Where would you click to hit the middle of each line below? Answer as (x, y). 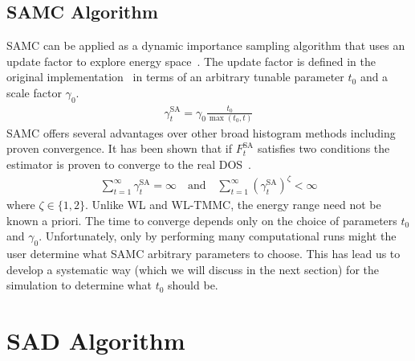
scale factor (34, 92)
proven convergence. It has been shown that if (119, 148)
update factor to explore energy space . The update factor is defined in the (191, 61)
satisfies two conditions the (323, 148)
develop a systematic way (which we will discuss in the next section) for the (193, 269)
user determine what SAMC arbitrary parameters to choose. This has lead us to (203, 254)
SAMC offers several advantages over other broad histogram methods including (201, 132)
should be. (193, 285)
